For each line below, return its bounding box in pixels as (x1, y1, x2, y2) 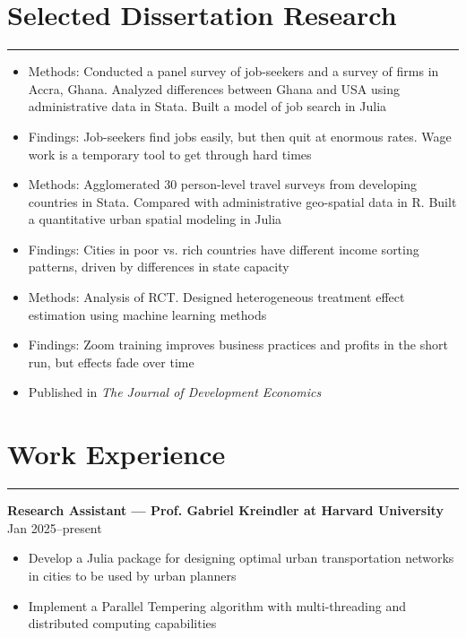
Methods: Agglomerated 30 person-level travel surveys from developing (28, 175, 418, 194)
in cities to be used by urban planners (28, 565, 237, 584)
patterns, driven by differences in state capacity (28, 257, 289, 276)
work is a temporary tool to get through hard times (28, 144, 312, 163)
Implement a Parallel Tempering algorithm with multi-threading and (28, 596, 406, 615)
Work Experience (7, 435, 226, 472)
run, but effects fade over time (28, 352, 194, 371)
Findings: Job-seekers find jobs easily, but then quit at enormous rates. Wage (28, 126, 452, 145)
